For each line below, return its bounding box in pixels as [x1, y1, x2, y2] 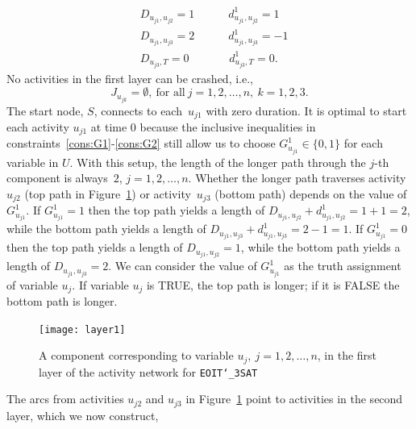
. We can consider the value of [108, 257, 257, 274]
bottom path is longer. [6, 293, 118, 310]
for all [156, 87, 185, 99]
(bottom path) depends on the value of [214, 185, 407, 202]
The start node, [6, 102, 84, 119]
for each [343, 135, 383, 152]
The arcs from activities [6, 390, 124, 407]
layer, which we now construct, [6, 406, 159, 423]
